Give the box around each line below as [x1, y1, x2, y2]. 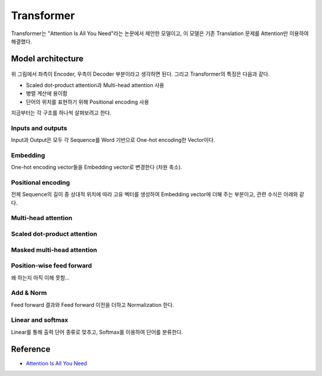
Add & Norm [11, 289, 47, 297]
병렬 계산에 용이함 [26, 90, 68, 97]
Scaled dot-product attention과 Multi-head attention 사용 [26, 81, 165, 89]
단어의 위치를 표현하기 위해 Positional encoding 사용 [26, 98, 149, 105]
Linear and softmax [11, 316, 69, 324]
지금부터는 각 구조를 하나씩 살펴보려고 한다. [11, 109, 112, 116]
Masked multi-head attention [11, 246, 98, 254]
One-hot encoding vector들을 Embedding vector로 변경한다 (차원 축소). [11, 164, 182, 171]
